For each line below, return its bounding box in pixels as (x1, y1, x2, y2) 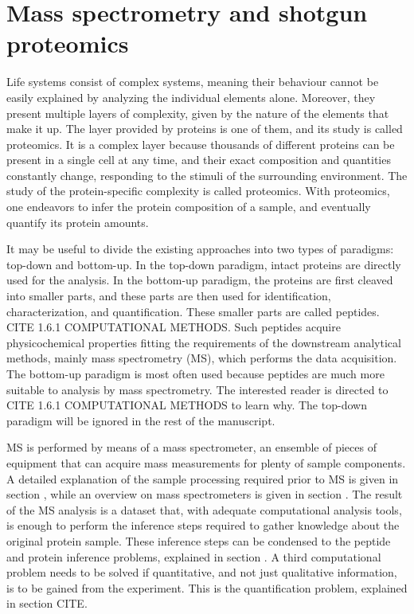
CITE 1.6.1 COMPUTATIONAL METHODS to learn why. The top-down (6, 397, 367, 413)
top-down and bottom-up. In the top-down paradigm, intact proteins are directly (6, 256, 401, 272)
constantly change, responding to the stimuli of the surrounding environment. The (6, 166, 408, 183)
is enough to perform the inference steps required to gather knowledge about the (6, 517, 400, 534)
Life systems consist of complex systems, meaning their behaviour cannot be (6, 73, 379, 90)
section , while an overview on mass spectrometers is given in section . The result (6, 486, 403, 503)
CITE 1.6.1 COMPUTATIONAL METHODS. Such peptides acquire (6, 319, 341, 335)
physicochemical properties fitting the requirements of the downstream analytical (6, 334, 401, 350)
